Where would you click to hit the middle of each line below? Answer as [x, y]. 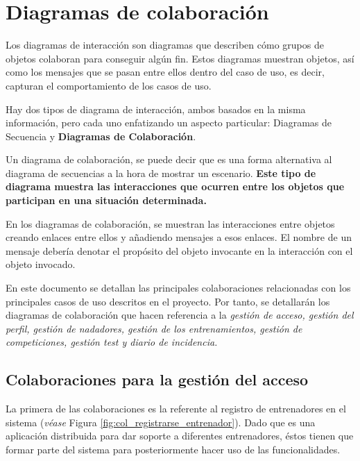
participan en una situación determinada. [106, 200]
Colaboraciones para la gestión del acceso [157, 379]
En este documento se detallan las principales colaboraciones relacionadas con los [178, 288]
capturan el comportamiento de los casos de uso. [109, 85]
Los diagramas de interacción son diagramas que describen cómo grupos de [165, 45]
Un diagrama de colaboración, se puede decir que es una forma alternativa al [169, 159]
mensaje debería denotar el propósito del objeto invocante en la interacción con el [179, 250]
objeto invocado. [41, 264]
